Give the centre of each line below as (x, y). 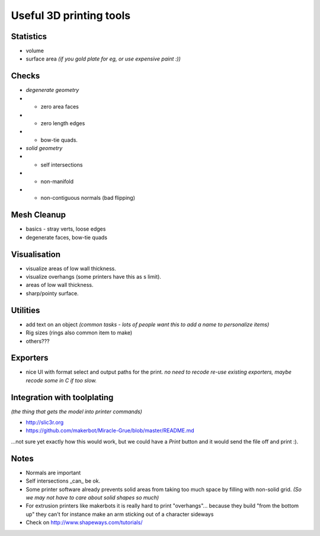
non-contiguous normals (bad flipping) (88, 198)
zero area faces (60, 107)
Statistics (29, 36)
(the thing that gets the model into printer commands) (76, 411)
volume (35, 51)
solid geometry (44, 148)
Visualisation (36, 254)
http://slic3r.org (45, 422)
